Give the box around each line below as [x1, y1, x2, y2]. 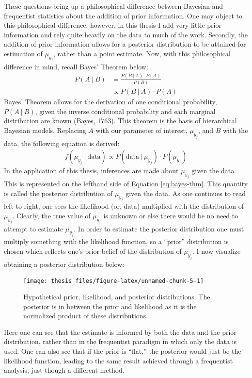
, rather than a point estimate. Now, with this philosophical [53, 48, 231, 58]
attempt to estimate [4, 223, 63, 233]
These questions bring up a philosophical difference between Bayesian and [4, 1, 223, 11]
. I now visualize [192, 246, 241, 256]
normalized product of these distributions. [23, 311, 148, 321]
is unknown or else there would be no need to [103, 210, 238, 220]
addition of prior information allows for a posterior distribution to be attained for [4, 39, 246, 49]
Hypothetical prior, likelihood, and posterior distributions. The [23, 291, 210, 301]
